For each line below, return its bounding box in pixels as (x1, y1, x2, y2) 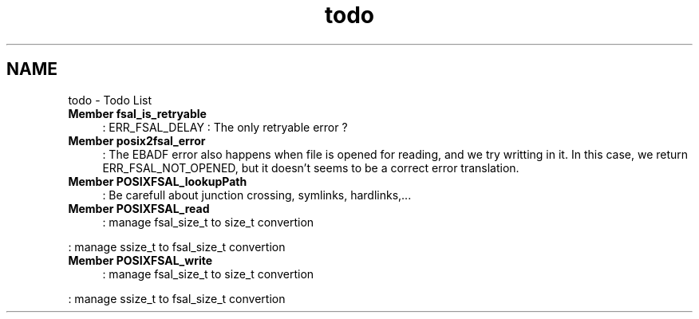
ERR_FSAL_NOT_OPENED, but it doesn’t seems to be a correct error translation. (102, 160, 519, 175)
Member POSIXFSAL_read (68, 201, 210, 215)
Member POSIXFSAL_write (68, 253, 213, 267)
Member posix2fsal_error (68, 133, 206, 148)
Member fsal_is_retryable (68, 106, 207, 120)
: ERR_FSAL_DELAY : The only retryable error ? (102, 120, 348, 134)
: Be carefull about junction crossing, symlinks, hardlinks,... (102, 187, 412, 202)
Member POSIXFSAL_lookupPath (68, 174, 247, 188)
